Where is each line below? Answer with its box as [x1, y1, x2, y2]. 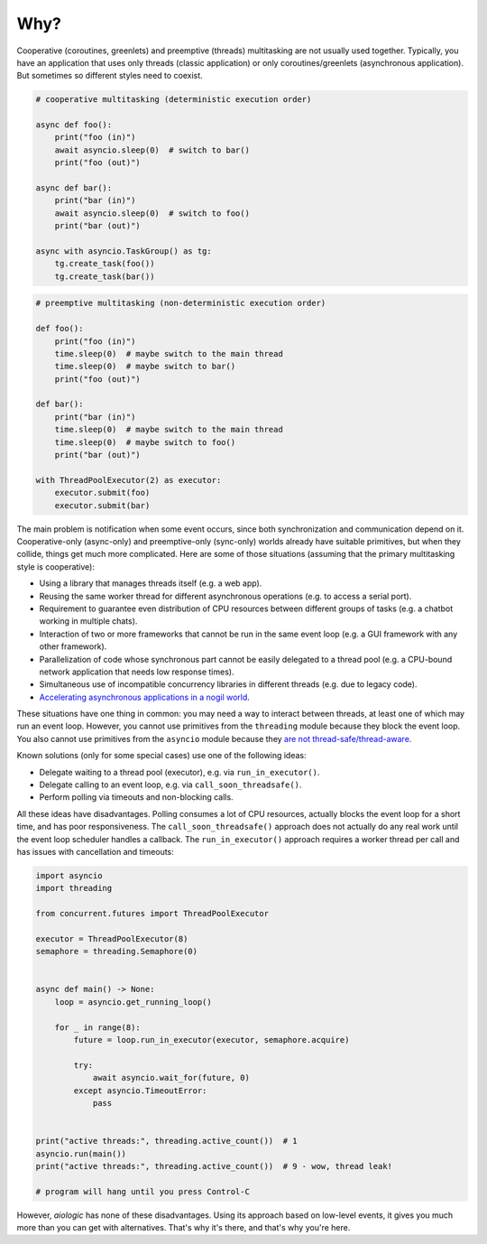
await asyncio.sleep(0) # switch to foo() [54, 208, 250, 218]
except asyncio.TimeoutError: [73, 1085, 207, 1096]
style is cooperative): [16, 561, 95, 572]
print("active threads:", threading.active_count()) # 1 [35, 1136, 298, 1147]
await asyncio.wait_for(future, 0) [92, 1072, 250, 1083]
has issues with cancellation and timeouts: [16, 846, 175, 857]
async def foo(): [35, 120, 113, 130]
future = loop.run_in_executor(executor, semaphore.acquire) [73, 1035, 350, 1045]
